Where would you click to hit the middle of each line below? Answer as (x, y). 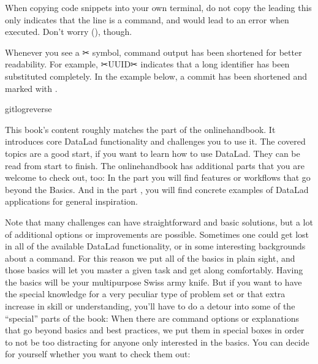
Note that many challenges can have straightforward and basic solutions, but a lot (159, 222)
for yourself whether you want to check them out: (98, 354)
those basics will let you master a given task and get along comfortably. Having (154, 270)
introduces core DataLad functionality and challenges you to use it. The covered (155, 141)
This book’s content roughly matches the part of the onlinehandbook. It (140, 129)
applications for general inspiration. (71, 201)
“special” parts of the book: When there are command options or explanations (152, 318)
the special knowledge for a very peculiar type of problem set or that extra (145, 294)
